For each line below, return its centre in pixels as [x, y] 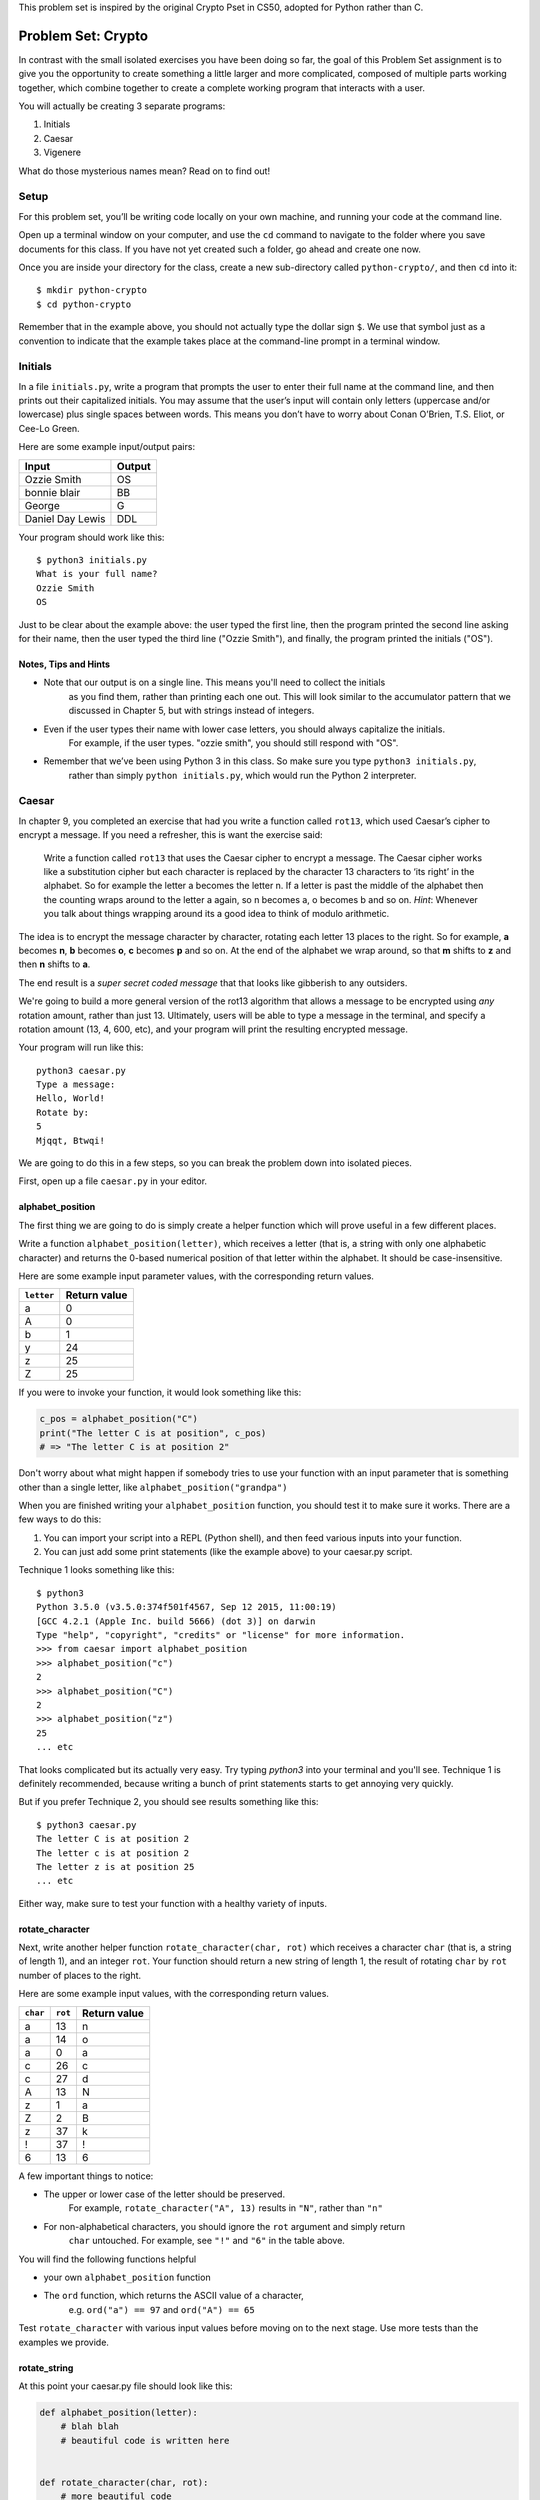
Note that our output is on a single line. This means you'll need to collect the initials [214, 682]
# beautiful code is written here [145, 2440]
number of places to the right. [80, 1975]
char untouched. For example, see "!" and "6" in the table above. [206, 2241]
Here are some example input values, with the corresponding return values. [174, 1994]
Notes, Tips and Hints [64, 664]
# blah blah [90, 2426]
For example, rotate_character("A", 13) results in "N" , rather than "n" [226, 2208]
